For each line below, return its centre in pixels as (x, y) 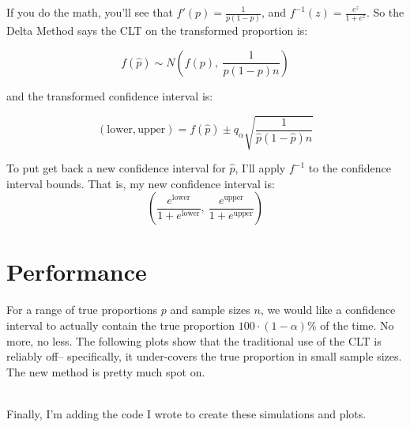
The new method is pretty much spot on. (106, 371)
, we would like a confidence (328, 310)
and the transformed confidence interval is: (110, 95)
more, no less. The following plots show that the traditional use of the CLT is (194, 340)
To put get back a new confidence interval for (116, 168)
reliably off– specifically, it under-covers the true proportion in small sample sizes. (204, 356)
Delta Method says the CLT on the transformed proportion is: (157, 30)
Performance (77, 272)
